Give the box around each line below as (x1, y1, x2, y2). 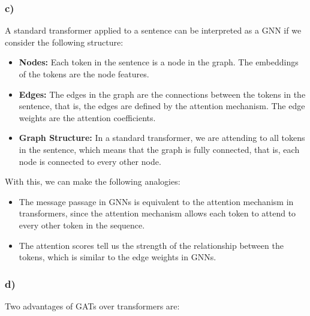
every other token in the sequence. (19, 218, 145, 231)
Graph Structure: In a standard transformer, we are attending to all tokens (19, 131, 305, 144)
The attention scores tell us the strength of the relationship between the (19, 239, 284, 251)
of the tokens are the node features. (19, 68, 149, 80)
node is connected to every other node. (19, 155, 161, 167)
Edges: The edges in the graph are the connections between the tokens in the (19, 88, 306, 100)
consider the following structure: (5, 35, 124, 48)
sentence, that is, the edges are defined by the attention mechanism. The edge (19, 100, 305, 112)
